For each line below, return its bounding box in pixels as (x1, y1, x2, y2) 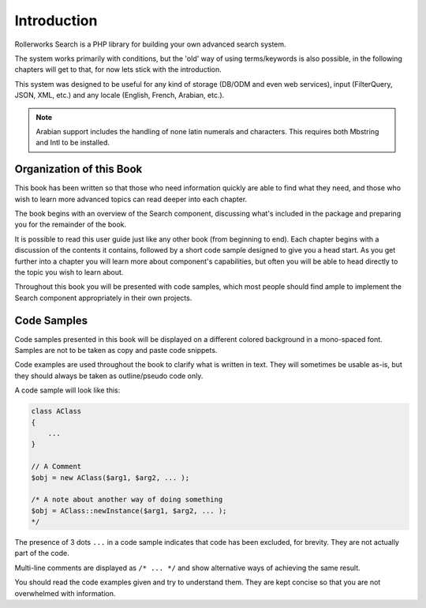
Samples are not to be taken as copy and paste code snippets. (14, 346, 218, 355)
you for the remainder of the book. (14, 220, 127, 229)
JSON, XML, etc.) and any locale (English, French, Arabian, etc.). (14, 91, 225, 100)
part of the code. (14, 549, 70, 558)
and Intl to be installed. (35, 138, 110, 148)
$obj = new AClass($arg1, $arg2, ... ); (31, 473, 189, 482)
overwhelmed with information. (14, 588, 116, 598)
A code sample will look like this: (14, 385, 121, 395)
